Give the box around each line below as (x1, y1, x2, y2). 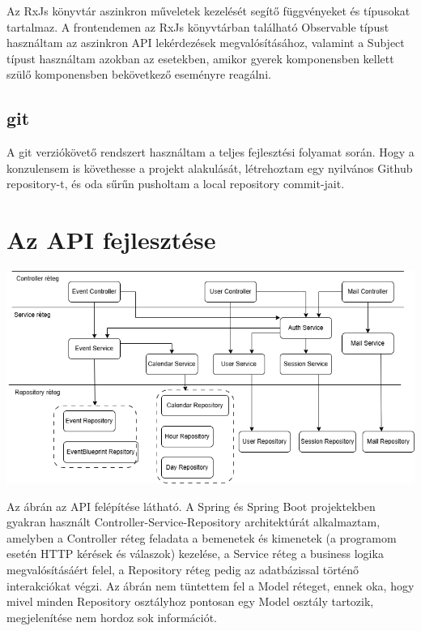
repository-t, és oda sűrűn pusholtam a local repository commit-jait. (6, 175, 345, 192)
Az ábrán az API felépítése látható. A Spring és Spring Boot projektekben (6, 497, 376, 514)
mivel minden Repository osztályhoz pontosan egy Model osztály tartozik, (6, 593, 374, 610)
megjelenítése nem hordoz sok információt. (6, 608, 217, 625)
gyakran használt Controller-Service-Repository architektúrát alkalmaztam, (6, 513, 381, 530)
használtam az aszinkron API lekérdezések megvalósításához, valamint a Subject (6, 34, 405, 51)
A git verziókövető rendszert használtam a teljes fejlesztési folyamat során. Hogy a (6, 144, 415, 161)
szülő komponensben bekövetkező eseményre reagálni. (6, 66, 271, 83)
